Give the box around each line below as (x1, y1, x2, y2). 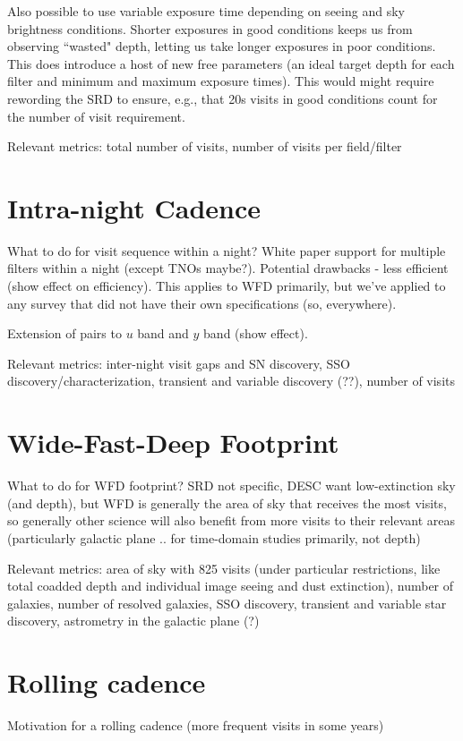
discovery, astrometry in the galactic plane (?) (7, 611, 260, 630)
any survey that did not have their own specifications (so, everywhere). (7, 294, 397, 312)
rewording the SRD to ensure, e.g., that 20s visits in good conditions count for (7, 89, 438, 107)
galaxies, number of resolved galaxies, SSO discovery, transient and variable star (7, 593, 447, 612)
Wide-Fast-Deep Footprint (7, 424, 339, 461)
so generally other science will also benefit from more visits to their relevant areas (7, 511, 456, 530)
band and (137, 324, 189, 343)
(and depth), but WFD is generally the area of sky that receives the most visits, (7, 493, 447, 512)
